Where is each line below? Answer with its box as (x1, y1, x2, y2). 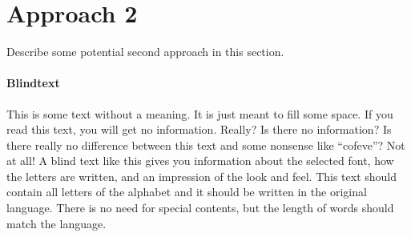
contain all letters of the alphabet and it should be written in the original (6, 183, 367, 200)
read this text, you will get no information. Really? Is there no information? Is (6, 121, 392, 138)
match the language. (6, 215, 107, 231)
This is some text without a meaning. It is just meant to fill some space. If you (6, 105, 393, 122)
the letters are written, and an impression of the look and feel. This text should (6, 167, 397, 184)
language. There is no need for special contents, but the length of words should (6, 199, 394, 216)
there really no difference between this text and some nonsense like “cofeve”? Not (6, 136, 405, 153)
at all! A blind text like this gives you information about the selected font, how (6, 152, 394, 169)
